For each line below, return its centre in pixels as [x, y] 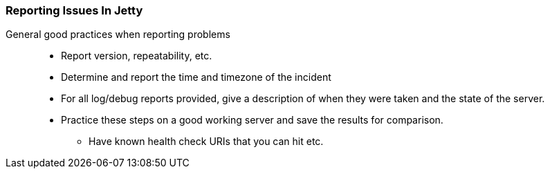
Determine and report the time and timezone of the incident [196, 77]
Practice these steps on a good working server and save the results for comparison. [252, 120]
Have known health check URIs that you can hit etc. [206, 142]
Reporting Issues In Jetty [74, 10]
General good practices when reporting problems [118, 35]
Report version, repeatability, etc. [137, 56]
